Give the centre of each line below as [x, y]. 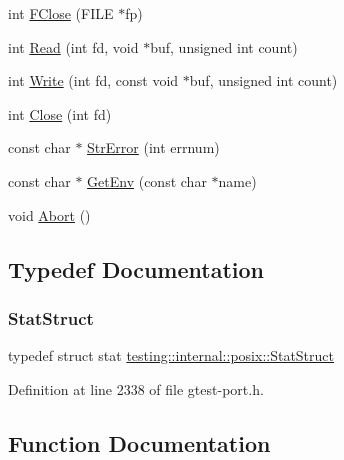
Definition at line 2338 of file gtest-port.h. [136, 388]
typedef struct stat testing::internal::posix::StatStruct [171, 355]
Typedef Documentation [136, 268]
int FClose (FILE [61, 13]
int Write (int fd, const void [93, 80]
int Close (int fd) [60, 113]
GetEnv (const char [147, 180]
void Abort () [49, 214]
